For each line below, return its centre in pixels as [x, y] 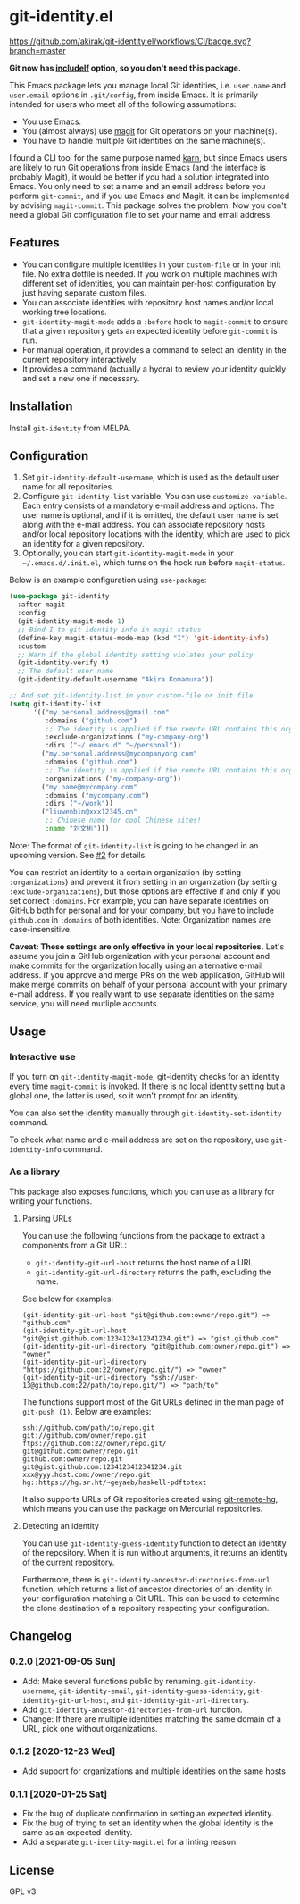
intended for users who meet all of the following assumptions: [123, 104]
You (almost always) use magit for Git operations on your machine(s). [150, 130]
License [32, 1870]
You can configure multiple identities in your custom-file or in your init [151, 264]
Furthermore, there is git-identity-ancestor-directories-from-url [146, 1579]
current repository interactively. [80, 359]
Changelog [41, 1636]
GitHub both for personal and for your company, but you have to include [142, 910]
